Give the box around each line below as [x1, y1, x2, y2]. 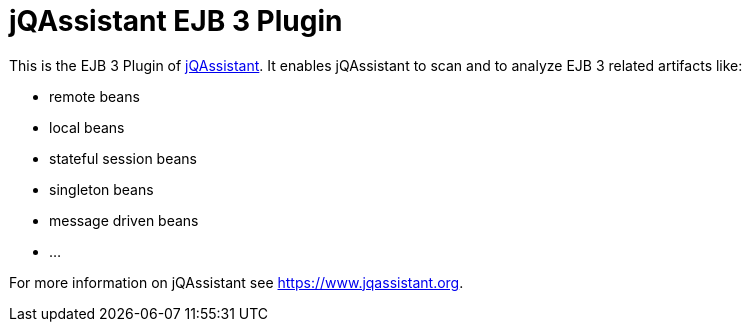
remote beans [49, 87, 140, 105]
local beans [49, 118, 125, 136]
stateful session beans [49, 149, 198, 167]
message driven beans [49, 211, 199, 229]
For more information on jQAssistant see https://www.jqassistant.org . [9, 273, 464, 291]
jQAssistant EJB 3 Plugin [9, 4, 343, 38]
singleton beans [49, 180, 154, 198]
